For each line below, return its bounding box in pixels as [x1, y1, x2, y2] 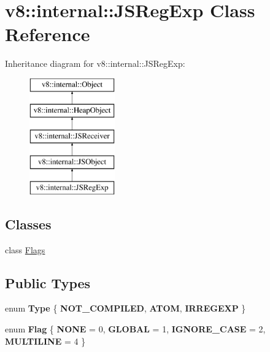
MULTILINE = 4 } [5, 334, 86, 347]
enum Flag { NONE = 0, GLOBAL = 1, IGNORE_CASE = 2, [5, 323, 266, 335]
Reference [5, 21, 90, 47]
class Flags [5, 243, 45, 256]
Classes [5, 214, 52, 233]
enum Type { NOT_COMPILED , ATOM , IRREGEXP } [5, 302, 246, 315]
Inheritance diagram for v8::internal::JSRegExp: [5, 57, 185, 70]
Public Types [5, 273, 91, 292]
